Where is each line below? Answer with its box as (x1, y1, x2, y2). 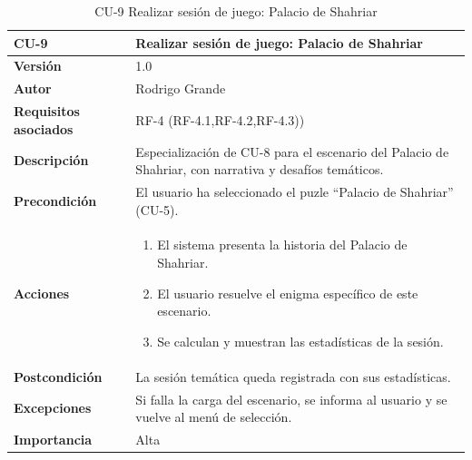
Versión (14, 56, 62, 75)
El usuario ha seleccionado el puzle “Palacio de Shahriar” (135, 182, 454, 201)
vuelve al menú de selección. (135, 407, 292, 426)
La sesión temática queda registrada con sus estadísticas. (135, 367, 451, 386)
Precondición (14, 191, 97, 210)
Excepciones (14, 398, 92, 417)
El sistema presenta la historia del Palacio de (157, 235, 408, 254)
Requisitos (14, 102, 80, 121)
